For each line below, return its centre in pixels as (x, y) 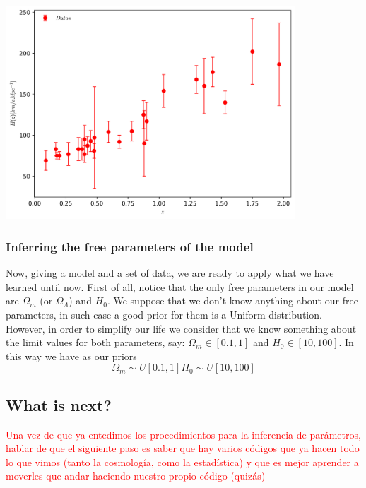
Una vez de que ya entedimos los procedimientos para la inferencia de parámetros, (183, 434)
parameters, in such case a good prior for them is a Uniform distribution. (164, 314)
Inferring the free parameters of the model (130, 246)
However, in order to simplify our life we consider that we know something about (181, 328)
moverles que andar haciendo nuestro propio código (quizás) (136, 476)
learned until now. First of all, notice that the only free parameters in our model (180, 286)
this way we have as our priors (71, 356)
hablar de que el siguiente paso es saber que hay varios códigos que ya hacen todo (183, 448)
